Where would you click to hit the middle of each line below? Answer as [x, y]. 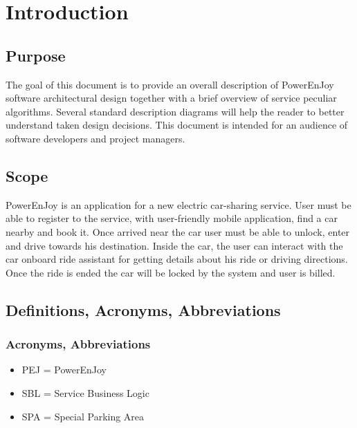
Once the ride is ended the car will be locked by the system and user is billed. [171, 272]
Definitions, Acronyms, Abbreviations [143, 309]
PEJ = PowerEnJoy [64, 370]
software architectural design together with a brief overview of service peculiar [171, 98]
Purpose [36, 55]
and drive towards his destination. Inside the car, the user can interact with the [174, 245]
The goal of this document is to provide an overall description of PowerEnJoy [170, 84]
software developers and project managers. [95, 138]
